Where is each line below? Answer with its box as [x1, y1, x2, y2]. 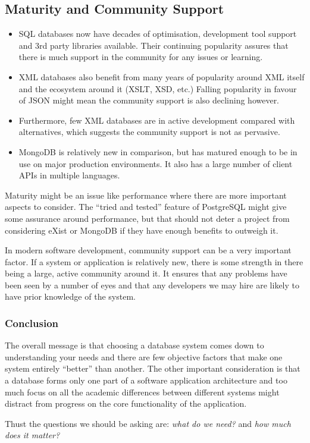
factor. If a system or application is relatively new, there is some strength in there [5, 255, 303, 268]
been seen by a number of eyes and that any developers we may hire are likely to [5, 278, 299, 291]
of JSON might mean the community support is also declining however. [18, 94, 280, 106]
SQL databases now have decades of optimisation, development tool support [18, 27, 297, 40]
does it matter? [5, 429, 60, 441]
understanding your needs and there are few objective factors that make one [5, 350, 283, 363]
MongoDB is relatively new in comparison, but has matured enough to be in [18, 145, 298, 158]
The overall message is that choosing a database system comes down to [5, 339, 264, 351]
